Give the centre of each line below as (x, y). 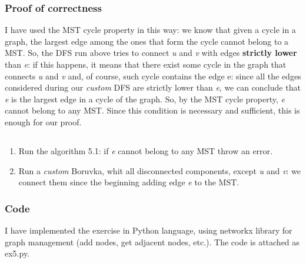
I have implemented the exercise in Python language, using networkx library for (149, 230)
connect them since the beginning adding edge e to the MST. (129, 182)
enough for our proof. (43, 121)
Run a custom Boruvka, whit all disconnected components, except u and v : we (159, 170)
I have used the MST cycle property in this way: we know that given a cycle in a (150, 30)
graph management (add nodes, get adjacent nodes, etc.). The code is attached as (152, 242)
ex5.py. (17, 253)
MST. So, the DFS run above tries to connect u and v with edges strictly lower (151, 53)
